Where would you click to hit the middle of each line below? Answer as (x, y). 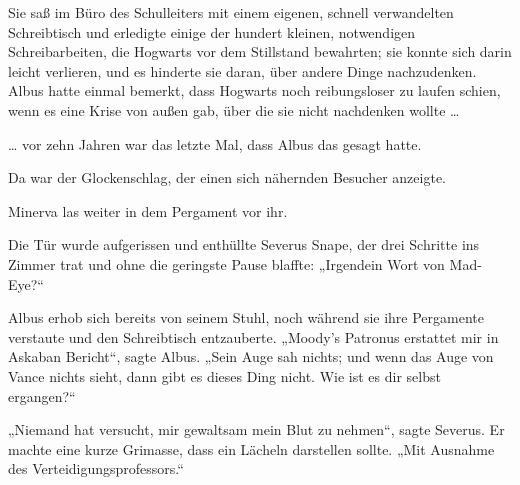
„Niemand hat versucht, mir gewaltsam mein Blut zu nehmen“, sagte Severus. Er (256, 429)
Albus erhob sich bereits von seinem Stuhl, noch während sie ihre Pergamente (246, 317)
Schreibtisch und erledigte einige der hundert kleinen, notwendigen (212, 31)
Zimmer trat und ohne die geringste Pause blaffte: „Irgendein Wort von (226, 263)
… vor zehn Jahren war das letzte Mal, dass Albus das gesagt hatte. (215, 143)
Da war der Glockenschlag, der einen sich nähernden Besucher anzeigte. (227, 177)
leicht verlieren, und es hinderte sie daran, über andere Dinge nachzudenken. (242, 70)
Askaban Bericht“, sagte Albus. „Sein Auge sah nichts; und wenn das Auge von (251, 356)
